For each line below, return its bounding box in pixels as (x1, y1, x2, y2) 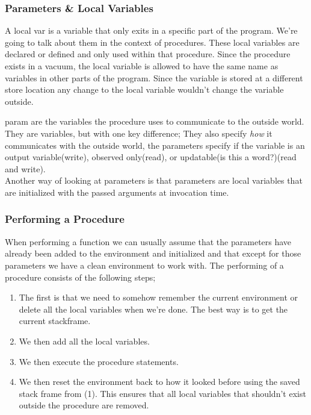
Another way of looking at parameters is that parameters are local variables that (5, 174, 303, 187)
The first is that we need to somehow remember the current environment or (19, 291, 298, 304)
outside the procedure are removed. (19, 399, 149, 411)
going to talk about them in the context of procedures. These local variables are (5, 36, 300, 48)
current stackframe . (19, 314, 91, 327)
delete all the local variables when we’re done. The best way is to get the (19, 302, 288, 315)
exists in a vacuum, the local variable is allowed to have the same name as (5, 60, 279, 72)
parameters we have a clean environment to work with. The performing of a (5, 258, 284, 271)
